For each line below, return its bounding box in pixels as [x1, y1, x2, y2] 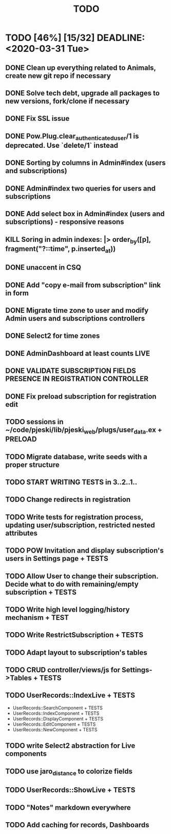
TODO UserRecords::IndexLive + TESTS [5, 691, 135, 700]
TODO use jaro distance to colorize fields [5, 767, 132, 777]
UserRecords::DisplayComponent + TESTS [12, 715, 104, 722]
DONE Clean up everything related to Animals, [5, 63, 156, 72]
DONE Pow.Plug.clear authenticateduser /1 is [5, 131, 139, 142]
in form [5, 289, 29, 297]
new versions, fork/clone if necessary [5, 97, 130, 105]
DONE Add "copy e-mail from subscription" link [5, 280, 161, 289]
